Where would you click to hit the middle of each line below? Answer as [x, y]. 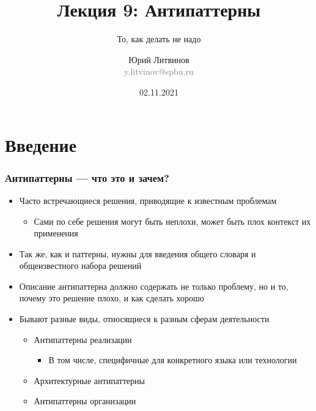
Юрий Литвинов [159, 59]
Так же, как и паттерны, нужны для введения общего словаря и [138, 253]
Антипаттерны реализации [83, 339]
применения [56, 233]
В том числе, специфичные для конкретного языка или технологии [173, 360]
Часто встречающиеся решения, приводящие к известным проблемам [148, 200]
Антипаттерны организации [85, 401]
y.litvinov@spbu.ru [159, 71]
